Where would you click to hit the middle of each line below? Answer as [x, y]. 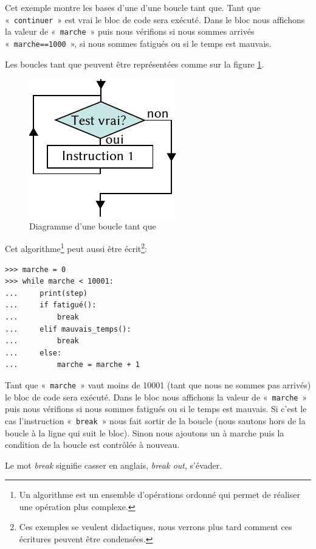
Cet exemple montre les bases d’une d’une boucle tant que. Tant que [133, 7]
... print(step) [46, 293]
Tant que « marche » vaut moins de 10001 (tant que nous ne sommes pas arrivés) [158, 384]
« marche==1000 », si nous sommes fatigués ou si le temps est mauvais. [138, 43]
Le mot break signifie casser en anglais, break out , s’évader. [114, 465]
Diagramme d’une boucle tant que [93, 226]
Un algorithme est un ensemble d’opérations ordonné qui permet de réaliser [160, 495]
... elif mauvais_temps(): [68, 329]
